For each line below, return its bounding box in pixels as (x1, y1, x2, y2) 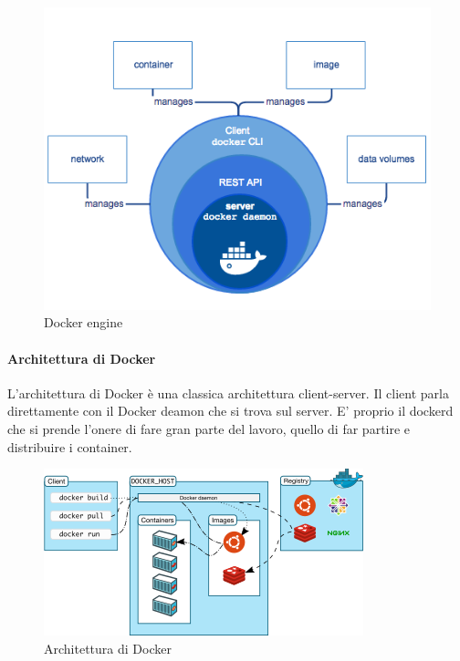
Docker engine (44, 313, 123, 332)
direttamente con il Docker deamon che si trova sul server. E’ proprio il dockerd (7, 401, 454, 420)
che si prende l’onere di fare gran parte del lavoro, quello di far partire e (7, 418, 411, 438)
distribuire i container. (7, 437, 132, 456)
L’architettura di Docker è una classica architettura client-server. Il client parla (7, 383, 449, 402)
